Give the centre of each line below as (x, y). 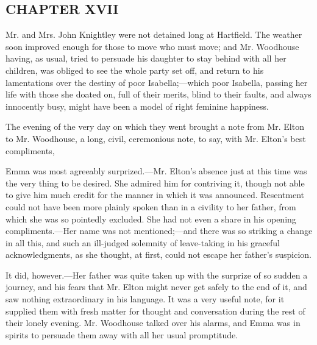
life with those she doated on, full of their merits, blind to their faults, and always (158, 94)
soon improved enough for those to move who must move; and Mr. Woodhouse (152, 46)
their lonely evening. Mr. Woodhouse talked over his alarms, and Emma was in (153, 323)
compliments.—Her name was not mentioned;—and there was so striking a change (159, 231)
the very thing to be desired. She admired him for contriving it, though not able (155, 183)
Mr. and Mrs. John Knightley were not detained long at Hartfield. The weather (154, 34)
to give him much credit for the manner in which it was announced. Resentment (155, 195)
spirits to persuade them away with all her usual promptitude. (122, 334)
